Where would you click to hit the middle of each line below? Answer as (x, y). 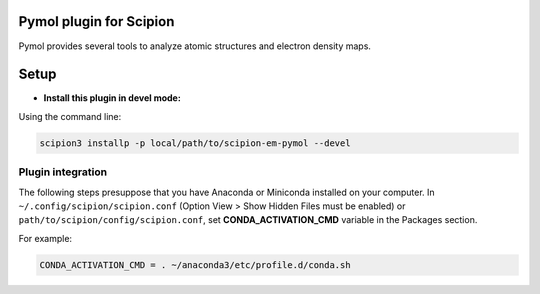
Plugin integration (63, 172)
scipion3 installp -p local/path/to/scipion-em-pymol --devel (195, 143)
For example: (45, 238)
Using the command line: (70, 116)
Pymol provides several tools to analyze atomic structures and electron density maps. (195, 46)
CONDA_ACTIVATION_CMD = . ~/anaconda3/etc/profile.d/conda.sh (195, 264)
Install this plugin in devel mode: (112, 98)
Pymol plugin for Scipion (96, 21)
